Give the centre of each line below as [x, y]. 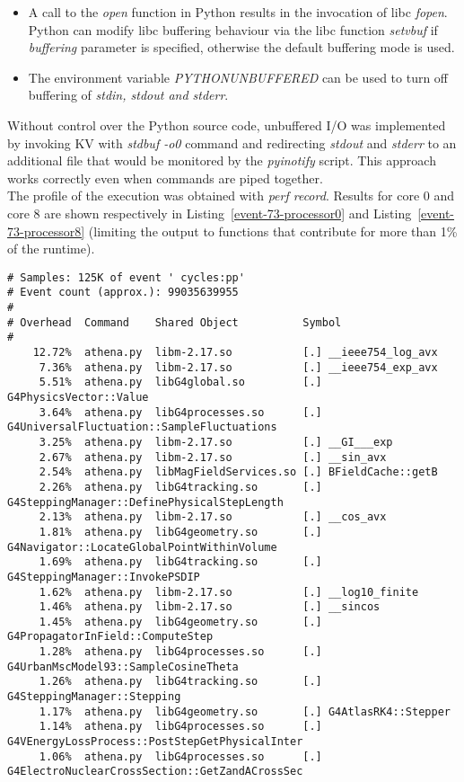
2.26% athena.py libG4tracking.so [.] [180, 487]
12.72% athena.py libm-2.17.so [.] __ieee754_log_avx [235, 352]
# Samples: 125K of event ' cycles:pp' [126, 277]
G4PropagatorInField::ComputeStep [110, 637]
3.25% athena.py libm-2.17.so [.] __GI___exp [216, 442]
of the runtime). [51, 249]
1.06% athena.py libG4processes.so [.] [180, 756]
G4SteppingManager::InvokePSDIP [104, 577]
